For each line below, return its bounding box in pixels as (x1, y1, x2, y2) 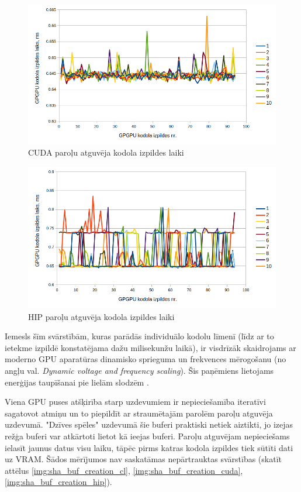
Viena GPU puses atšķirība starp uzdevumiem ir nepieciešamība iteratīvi (5, 395, 266, 408)
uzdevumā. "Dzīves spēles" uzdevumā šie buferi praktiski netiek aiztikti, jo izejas (5, 418, 293, 431)
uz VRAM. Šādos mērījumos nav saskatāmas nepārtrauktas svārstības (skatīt (5, 453, 282, 465)
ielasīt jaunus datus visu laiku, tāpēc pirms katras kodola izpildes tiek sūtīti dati (5, 441, 293, 453)
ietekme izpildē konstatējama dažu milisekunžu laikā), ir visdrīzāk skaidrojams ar (5, 341, 296, 353)
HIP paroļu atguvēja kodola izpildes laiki (28, 310, 175, 322)
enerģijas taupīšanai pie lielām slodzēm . (5, 376, 149, 388)
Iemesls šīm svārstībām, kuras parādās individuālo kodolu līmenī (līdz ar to (5, 330, 274, 342)
